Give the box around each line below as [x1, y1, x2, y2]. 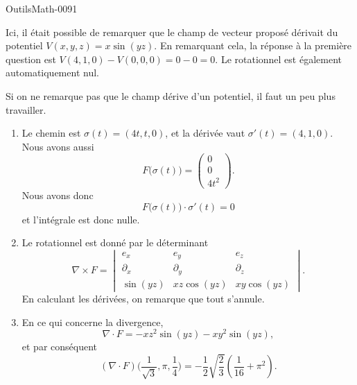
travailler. [6, 102, 46, 117]
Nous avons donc [21, 188, 94, 202]
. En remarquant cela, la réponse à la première [154, 38, 352, 53]
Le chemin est [21, 126, 81, 140]
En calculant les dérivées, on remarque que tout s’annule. [21, 291, 265, 305]
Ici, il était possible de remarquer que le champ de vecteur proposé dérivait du [6, 24, 338, 39]
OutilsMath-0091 [6, 1, 78, 15]
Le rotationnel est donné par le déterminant [21, 235, 209, 250]
